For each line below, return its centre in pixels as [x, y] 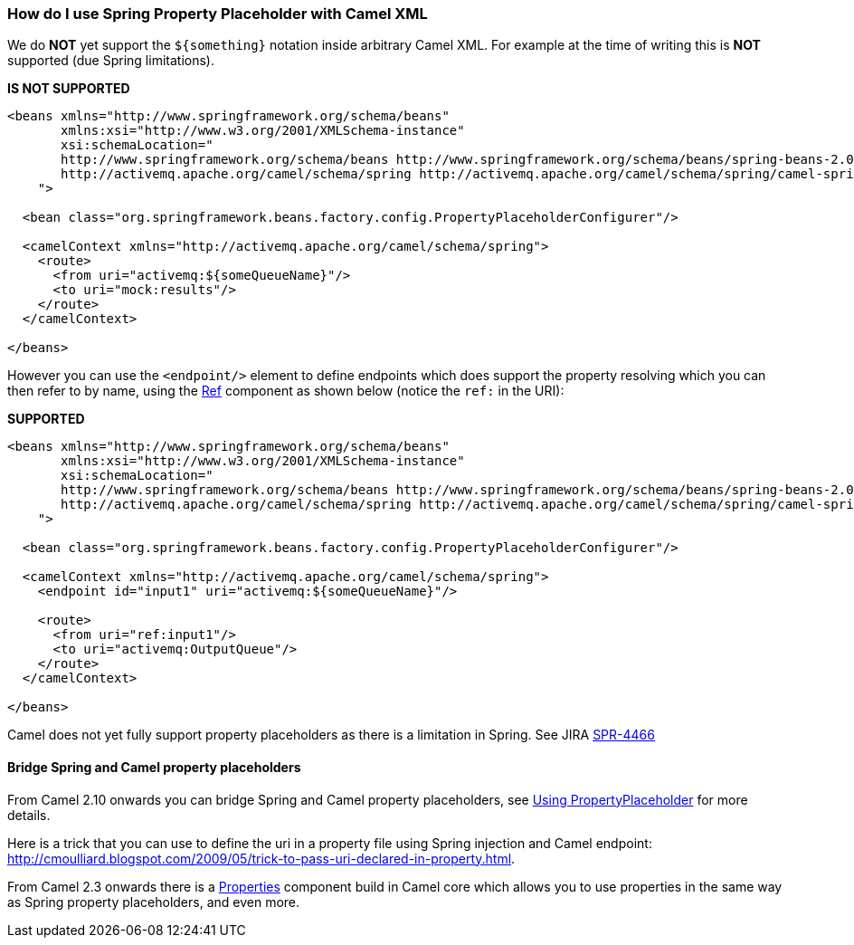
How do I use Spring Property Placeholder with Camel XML [218, 14]
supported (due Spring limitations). [111, 61]
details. [29, 815]
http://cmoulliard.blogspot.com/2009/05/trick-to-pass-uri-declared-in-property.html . [261, 858]
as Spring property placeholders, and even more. [154, 902]
